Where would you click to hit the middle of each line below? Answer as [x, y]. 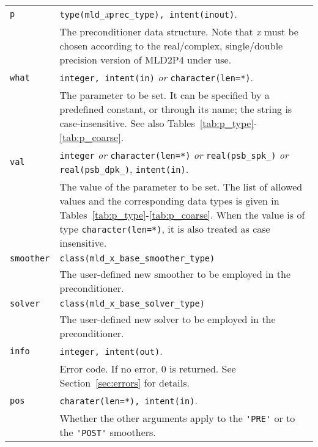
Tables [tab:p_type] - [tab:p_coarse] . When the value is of [182, 215]
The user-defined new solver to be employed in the [168, 319]
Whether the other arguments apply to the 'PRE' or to [177, 418]
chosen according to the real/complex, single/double [171, 45]
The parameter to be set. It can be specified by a [165, 95]
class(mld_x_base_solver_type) [132, 303]
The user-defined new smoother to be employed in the [175, 274]
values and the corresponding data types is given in [169, 201]
